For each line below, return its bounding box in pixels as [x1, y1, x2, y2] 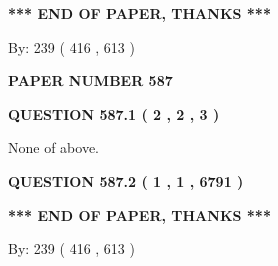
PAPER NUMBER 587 [8, 70, 173, 91]
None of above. [8, 137, 99, 158]
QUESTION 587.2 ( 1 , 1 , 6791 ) [8, 170, 244, 191]
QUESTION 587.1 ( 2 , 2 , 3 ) [8, 103, 220, 124]
